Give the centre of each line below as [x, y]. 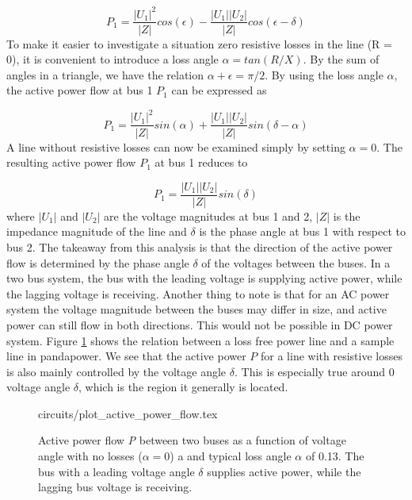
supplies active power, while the [284, 471]
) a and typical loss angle [231, 456]
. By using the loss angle [324, 74]
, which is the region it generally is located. [183, 387]
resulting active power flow [71, 162]
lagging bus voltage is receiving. [115, 487]
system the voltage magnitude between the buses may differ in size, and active [196, 309]
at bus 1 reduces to [201, 162]
